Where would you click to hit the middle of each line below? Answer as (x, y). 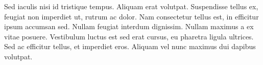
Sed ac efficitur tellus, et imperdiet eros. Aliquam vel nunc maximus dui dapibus (130, 46)
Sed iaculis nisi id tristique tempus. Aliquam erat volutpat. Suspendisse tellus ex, (131, 6)
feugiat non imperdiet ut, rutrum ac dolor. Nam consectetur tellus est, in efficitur (131, 16)
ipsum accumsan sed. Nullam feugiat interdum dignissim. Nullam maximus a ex (129, 26)
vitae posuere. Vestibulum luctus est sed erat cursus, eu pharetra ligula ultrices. (129, 36)
